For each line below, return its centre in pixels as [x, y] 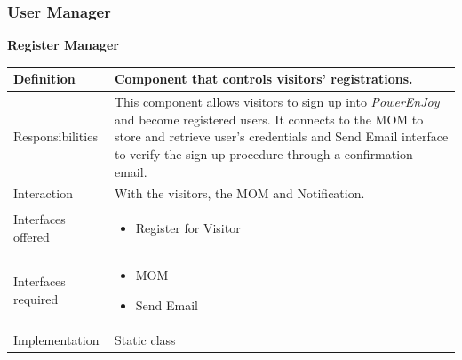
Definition [44, 79]
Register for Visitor [188, 228]
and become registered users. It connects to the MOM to [269, 119]
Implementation [56, 339]
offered [32, 237]
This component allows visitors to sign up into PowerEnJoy [277, 102]
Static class [145, 339]
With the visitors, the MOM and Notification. [239, 193]
